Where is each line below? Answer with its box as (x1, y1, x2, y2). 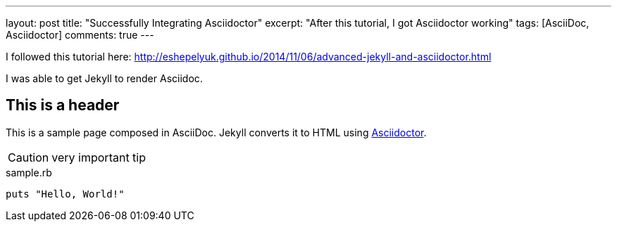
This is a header (6, 96, 120, 115)
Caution (8, 150, 49, 164)
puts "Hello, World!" (6, 188, 125, 200)
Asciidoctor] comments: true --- (6, 29, 154, 41)
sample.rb (6, 166, 52, 179)
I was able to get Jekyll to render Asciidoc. (6, 72, 203, 84)
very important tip (51, 150, 147, 164)
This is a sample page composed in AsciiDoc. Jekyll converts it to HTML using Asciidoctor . (6, 126, 427, 138)
